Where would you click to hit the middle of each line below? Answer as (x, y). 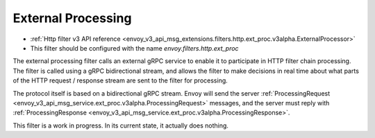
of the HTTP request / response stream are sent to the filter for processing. (120, 80)
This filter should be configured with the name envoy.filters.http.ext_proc (134, 48)
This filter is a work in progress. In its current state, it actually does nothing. (121, 126)
